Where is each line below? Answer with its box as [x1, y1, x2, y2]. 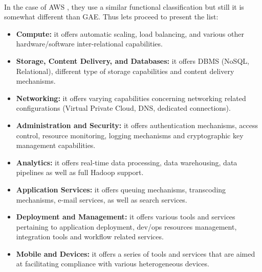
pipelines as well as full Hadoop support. [16, 167, 144, 178]
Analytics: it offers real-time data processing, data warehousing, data [16, 157, 237, 167]
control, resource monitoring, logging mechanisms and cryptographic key [16, 130, 244, 140]
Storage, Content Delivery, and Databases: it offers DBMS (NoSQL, [16, 55, 249, 66]
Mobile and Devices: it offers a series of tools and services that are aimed [16, 248, 255, 259]
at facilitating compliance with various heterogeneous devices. [16, 258, 209, 269]
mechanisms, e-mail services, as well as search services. [16, 194, 187, 205]
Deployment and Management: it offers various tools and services [16, 211, 235, 222]
